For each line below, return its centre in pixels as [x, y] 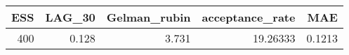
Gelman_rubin [149, 17]
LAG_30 [70, 17]
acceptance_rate [249, 17]
